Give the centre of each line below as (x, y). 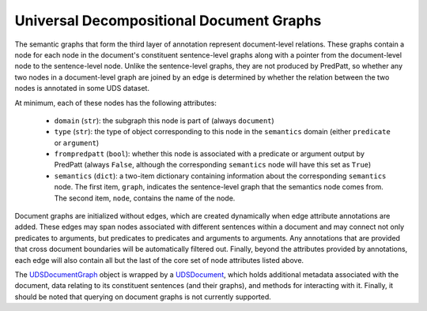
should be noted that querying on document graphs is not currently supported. (143, 297)
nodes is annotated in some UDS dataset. (82, 88)
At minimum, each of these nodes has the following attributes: (115, 103)
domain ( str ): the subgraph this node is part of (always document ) (164, 120)
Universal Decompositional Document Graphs (168, 21)
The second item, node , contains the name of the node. (145, 198)
